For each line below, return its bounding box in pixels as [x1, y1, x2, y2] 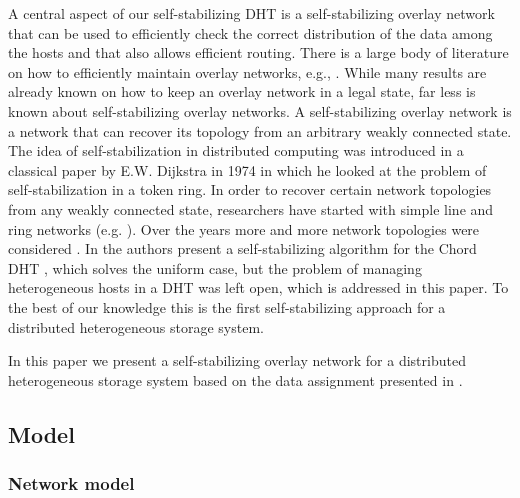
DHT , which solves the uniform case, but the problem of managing [8, 257, 422, 278]
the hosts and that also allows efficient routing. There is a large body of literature [8, 42, 509, 63]
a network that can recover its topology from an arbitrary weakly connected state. [8, 120, 512, 141]
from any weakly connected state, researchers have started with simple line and [8, 198, 494, 219]
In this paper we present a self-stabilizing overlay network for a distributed [8, 350, 466, 371]
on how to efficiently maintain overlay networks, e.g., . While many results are [8, 61, 487, 82]
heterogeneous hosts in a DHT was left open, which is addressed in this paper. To [8, 277, 509, 298]
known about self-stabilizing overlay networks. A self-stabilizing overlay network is [8, 100, 512, 121]
